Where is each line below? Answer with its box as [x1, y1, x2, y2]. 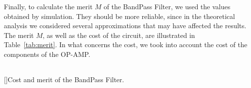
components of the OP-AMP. [4, 49, 90, 59]
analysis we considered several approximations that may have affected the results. [4, 20, 247, 31]
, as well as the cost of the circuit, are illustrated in [42, 30, 195, 40]
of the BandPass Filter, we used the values [103, 1, 231, 11]
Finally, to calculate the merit [4, 1, 93, 11]
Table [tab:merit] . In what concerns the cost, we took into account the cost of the [4, 39, 248, 50]
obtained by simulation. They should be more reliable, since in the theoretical [4, 11, 235, 21]
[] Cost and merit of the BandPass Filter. [4, 74, 124, 84]
